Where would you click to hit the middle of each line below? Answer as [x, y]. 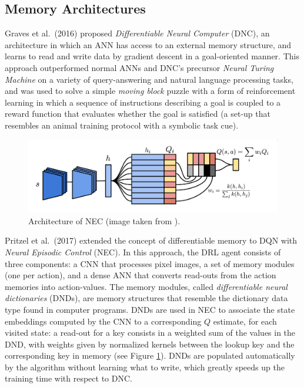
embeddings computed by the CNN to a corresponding [103, 321]
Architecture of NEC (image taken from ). [104, 220]
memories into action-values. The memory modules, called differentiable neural [146, 286]
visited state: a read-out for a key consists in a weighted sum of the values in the [150, 333]
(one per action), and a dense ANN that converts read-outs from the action [141, 275]
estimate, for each [245, 321]
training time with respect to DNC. [69, 378]
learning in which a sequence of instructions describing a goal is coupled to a [143, 102]
